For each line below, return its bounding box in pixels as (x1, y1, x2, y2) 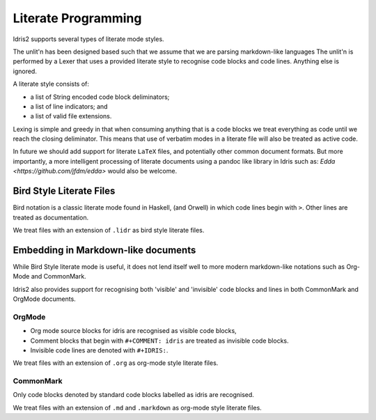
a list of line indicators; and (30, 102, 108, 111)
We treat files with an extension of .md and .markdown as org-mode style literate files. (13, 403, 263, 412)
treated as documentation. (13, 213, 89, 221)
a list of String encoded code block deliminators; (30, 93, 170, 101)
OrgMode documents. (13, 295, 76, 303)
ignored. (13, 67, 38, 75)
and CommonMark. (31, 272, 86, 281)
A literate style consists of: (13, 80, 90, 88)
